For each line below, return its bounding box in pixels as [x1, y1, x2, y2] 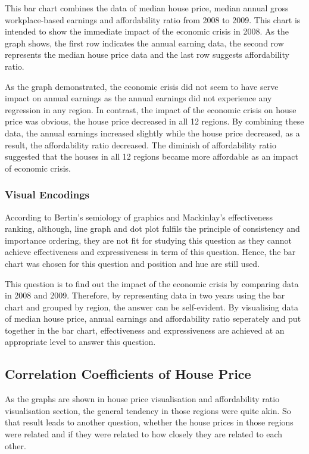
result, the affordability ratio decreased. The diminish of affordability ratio [5, 138, 276, 151]
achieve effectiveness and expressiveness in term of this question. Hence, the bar [5, 245, 296, 258]
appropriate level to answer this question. [5, 335, 156, 348]
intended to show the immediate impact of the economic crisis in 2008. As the [5, 25, 289, 38]
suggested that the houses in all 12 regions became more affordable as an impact [5, 150, 298, 163]
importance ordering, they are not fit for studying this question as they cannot [5, 234, 292, 246]
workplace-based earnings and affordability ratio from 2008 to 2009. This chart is [5, 13, 301, 26]
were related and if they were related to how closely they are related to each [5, 428, 283, 440]
